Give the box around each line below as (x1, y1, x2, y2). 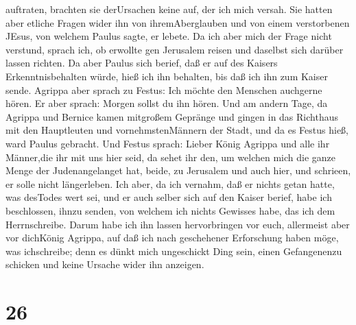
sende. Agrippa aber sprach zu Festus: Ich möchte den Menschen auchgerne (5, 82, 322, 97)
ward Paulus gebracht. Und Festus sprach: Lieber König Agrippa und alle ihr (5, 136, 330, 150)
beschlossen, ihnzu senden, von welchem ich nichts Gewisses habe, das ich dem (5, 203, 335, 217)
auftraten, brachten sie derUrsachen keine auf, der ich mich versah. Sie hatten (5, 2, 333, 16)
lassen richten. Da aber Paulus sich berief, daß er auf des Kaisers (5, 56, 278, 70)
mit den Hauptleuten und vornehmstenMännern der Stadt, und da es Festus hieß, (5, 123, 349, 137)
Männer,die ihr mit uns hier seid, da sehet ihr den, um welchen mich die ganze (5, 149, 336, 164)
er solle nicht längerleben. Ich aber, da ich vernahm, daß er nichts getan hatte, (5, 176, 335, 191)
